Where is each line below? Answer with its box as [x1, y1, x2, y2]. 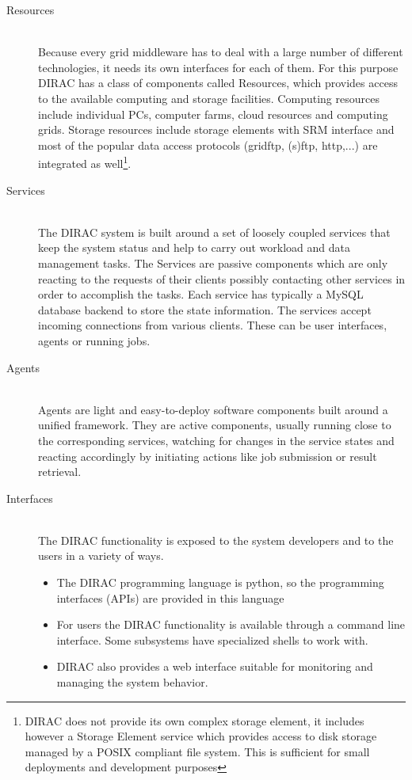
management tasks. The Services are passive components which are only [38, 254, 388, 271]
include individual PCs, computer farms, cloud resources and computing [38, 105, 388, 122]
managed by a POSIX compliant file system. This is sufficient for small [25, 743, 370, 759]
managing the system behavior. [56, 674, 208, 691]
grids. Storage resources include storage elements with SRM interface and [38, 121, 395, 138]
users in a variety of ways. [38, 547, 164, 564]
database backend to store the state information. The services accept [38, 301, 372, 318]
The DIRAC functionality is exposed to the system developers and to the [38, 531, 394, 548]
